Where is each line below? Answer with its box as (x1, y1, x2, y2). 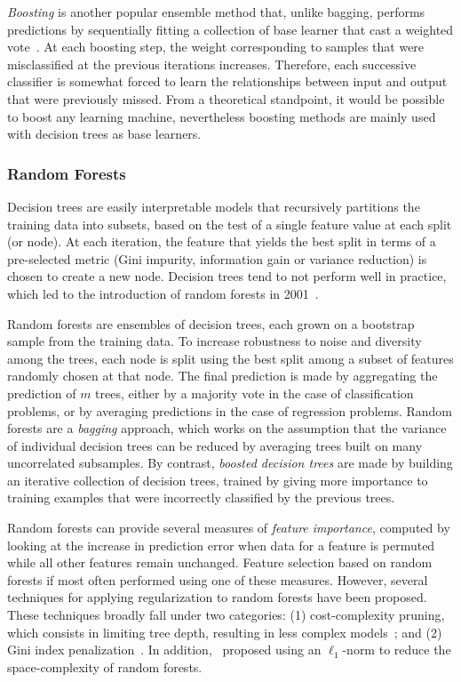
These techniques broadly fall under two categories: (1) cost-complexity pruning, (7, 606, 445, 624)
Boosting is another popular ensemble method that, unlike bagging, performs (7, 3, 425, 20)
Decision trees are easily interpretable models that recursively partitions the (7, 197, 420, 215)
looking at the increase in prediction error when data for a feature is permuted (7, 535, 435, 554)
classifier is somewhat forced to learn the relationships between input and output (7, 72, 448, 91)
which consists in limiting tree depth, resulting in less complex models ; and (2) (7, 622, 442, 641)
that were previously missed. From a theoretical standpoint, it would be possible (7, 89, 445, 108)
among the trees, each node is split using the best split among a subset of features (7, 349, 454, 367)
